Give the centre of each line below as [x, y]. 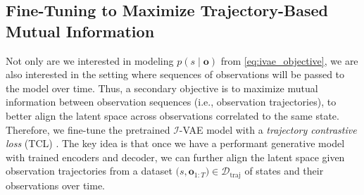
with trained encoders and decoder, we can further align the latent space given [175, 157]
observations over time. [55, 185]
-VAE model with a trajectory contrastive [268, 129]
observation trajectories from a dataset [89, 171]
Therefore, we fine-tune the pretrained [88, 129]
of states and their [284, 171]
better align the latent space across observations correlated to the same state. [172, 115]
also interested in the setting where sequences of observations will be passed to [175, 74]
